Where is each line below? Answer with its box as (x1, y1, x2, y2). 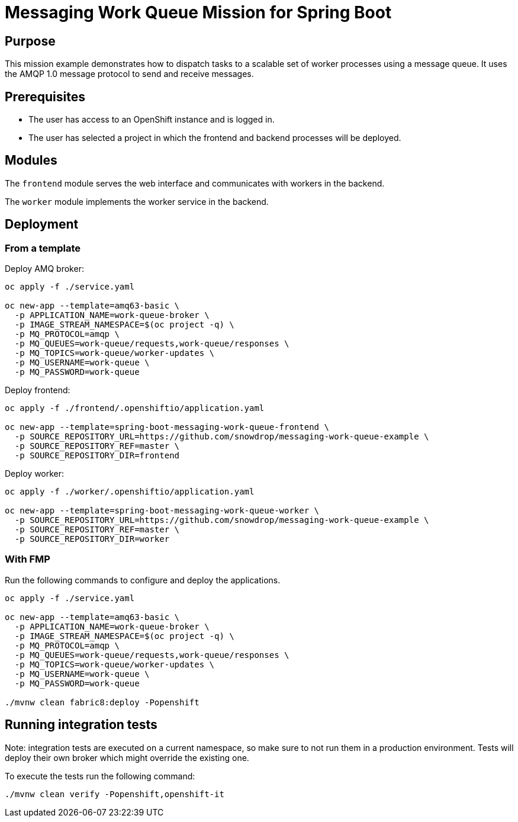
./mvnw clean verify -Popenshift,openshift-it (5, 789, 224, 799)
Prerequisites (5, 89, 85, 104)
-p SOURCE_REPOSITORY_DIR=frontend (14, 451, 180, 461)
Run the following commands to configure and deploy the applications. (5, 574, 281, 585)
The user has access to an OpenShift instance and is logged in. (28, 114, 275, 125)
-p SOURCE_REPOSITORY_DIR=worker (14, 534, 170, 544)
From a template (5, 242, 81, 254)
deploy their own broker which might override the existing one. (5, 752, 249, 763)
